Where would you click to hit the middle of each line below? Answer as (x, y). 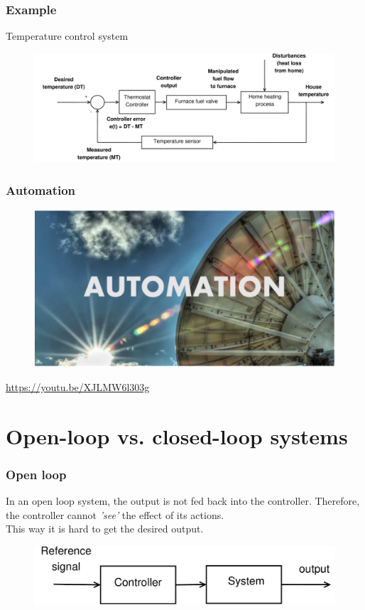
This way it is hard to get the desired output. (105, 529)
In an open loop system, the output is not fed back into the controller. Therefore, (183, 501)
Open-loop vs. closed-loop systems (177, 435)
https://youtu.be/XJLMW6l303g (78, 386)
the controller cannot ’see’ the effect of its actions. (115, 514)
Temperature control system (67, 36)
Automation (41, 189)
